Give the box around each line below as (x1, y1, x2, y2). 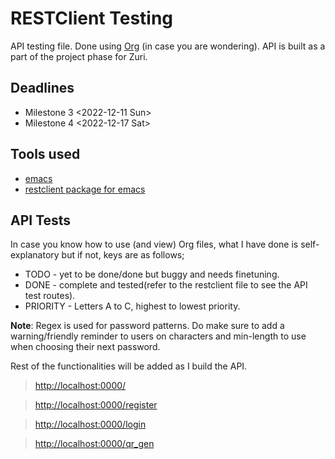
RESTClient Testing (10, 7, 174, 30)
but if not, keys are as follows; (61, 249, 185, 261)
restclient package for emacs (24, 183, 146, 195)
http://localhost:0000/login (34, 418, 147, 431)
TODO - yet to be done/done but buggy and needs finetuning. (24, 268, 280, 281)
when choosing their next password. (10, 341, 161, 353)
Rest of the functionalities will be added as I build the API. (10, 360, 248, 372)
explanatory (10, 249, 60, 261)
